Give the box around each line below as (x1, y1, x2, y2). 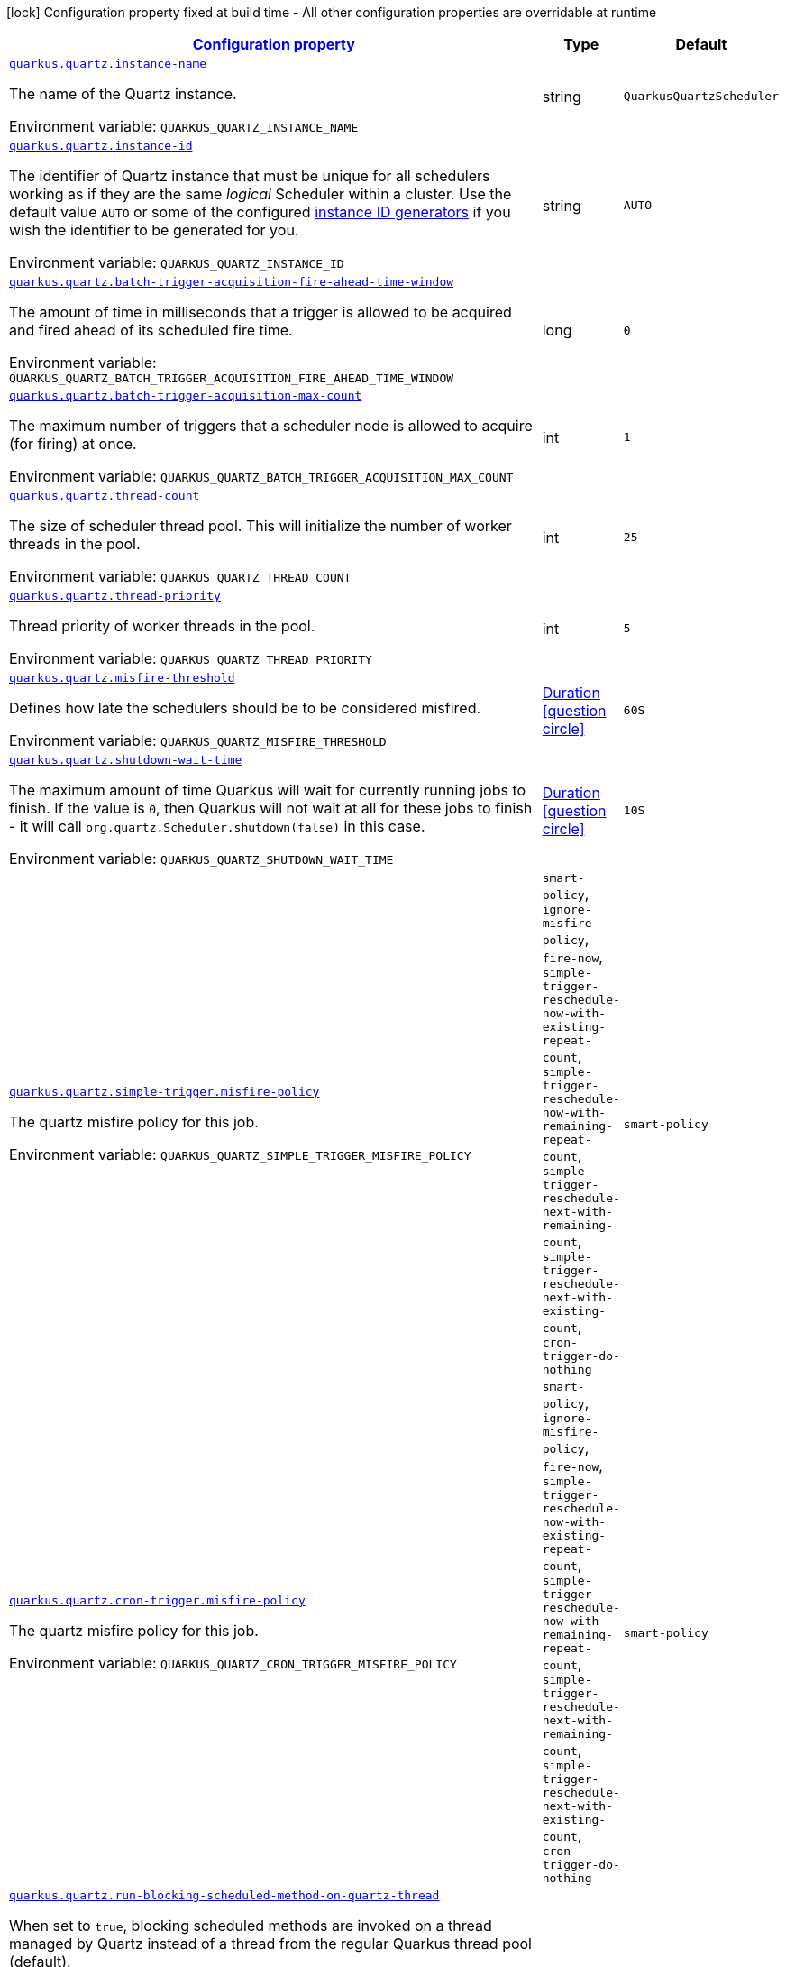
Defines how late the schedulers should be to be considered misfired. (9, 699, 481, 717)
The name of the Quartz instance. (9, 85, 237, 103)
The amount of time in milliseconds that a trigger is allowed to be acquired (9, 303, 512, 321)
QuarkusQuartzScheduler (623, 89, 779, 103)
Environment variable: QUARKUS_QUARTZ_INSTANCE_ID (9, 253, 344, 271)
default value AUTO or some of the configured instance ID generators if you (9, 203, 511, 221)
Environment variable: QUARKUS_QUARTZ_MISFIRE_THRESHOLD (9, 731, 387, 749)
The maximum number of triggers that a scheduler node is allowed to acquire (9, 417, 533, 435)
